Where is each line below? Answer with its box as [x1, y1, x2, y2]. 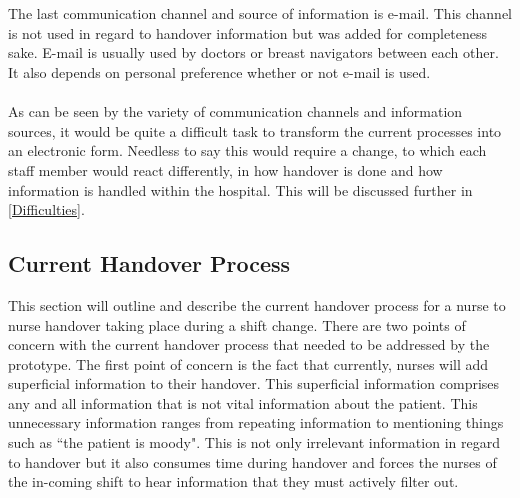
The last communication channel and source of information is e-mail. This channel [8, 3, 512, 24]
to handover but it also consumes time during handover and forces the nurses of [8, 451, 497, 472]
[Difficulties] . [8, 199, 85, 220]
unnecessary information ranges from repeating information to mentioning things [8, 412, 504, 433]
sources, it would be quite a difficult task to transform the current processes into [8, 120, 502, 141]
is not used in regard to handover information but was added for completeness [8, 22, 487, 43]
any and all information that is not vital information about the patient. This [8, 392, 478, 413]
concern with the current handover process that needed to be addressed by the [8, 334, 490, 355]
